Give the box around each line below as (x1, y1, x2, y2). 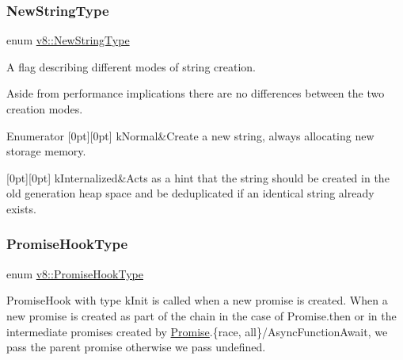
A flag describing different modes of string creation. (6, 58, 256, 75)
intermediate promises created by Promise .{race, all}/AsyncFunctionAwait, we (6, 323, 388, 339)
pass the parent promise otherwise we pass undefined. (6, 339, 266, 355)
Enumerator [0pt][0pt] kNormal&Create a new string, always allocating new (6, 127, 374, 144)
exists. (6, 200, 36, 216)
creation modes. (6, 101, 83, 117)
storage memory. (6, 143, 86, 159)
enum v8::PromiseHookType (6, 265, 143, 281)
